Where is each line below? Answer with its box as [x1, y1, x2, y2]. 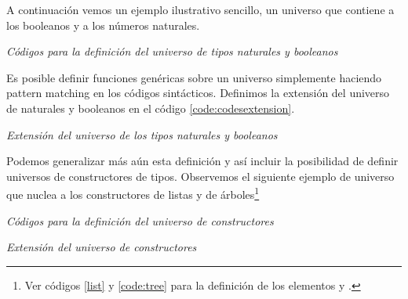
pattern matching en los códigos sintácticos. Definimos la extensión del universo [6, 85, 390, 101]
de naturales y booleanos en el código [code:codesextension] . [6, 99, 295, 116]
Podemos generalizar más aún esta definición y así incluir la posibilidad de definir [6, 153, 399, 169]
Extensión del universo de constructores [6, 239, 197, 255]
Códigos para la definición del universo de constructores [6, 212, 274, 229]
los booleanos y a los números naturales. [6, 16, 200, 33]
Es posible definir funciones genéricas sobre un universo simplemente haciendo [6, 69, 382, 85]
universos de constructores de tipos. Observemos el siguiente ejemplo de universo [6, 168, 395, 184]
